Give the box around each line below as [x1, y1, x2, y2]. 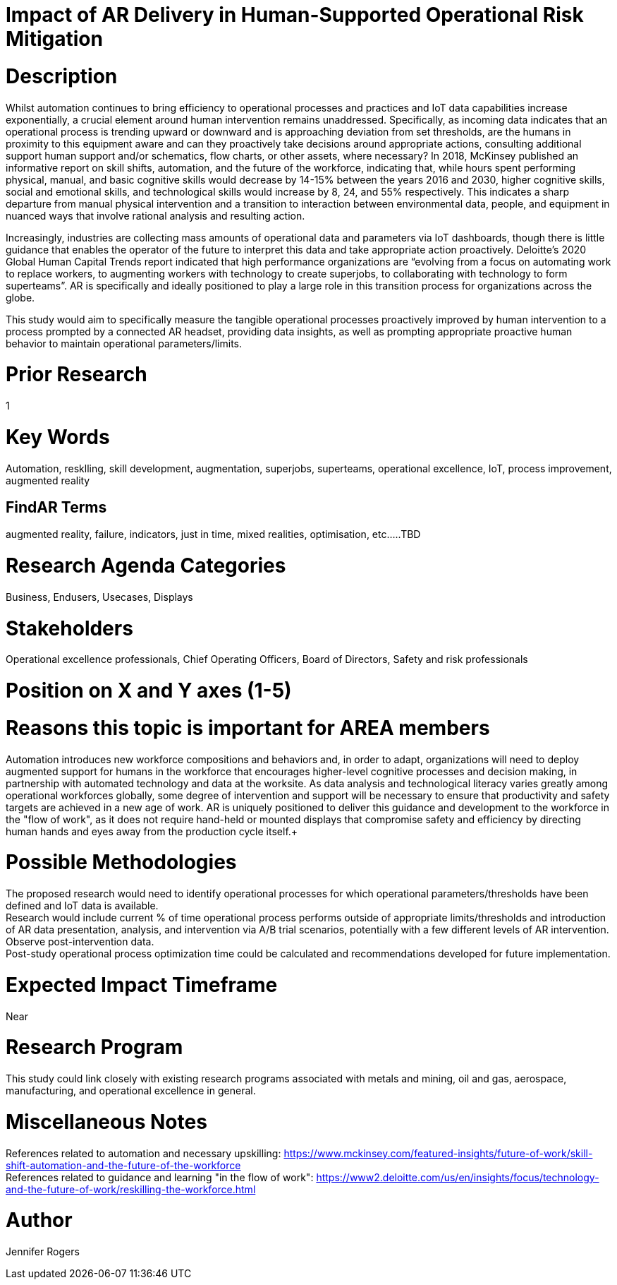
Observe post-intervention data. [6, 936, 154, 948]
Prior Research [6, 362, 147, 387]
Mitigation [6, 27, 103, 51]
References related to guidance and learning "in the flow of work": [6, 1171, 314, 1183]
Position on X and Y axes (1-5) [6, 679, 292, 703]
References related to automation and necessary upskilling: [6, 1147, 281, 1159]
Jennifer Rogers [6, 1245, 80, 1258]
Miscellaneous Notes [6, 1109, 207, 1134]
